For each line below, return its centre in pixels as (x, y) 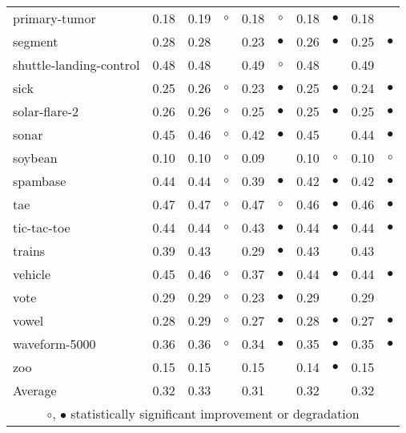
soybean (35, 158)
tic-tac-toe (42, 227)
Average (35, 390)
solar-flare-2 (46, 111)
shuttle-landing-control (76, 65)
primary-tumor (54, 18)
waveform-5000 (54, 344)
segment (36, 41)
